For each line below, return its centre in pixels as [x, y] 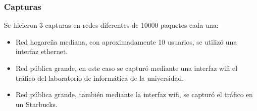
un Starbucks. [36, 104]
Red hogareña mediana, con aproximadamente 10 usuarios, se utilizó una [126, 41]
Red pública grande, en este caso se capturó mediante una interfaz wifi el [127, 68]
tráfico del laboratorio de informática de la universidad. [100, 78]
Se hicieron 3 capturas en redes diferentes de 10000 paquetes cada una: [111, 25]
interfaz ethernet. [42, 51]
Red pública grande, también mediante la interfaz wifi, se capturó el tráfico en [134, 94]
